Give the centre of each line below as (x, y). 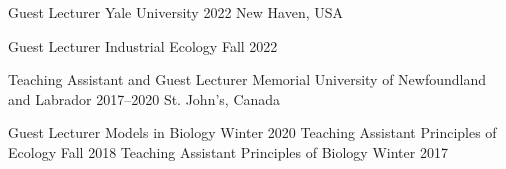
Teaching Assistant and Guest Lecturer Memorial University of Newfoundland (247, 79)
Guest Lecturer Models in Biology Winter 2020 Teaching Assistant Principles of (252, 132)
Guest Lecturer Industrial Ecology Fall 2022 (143, 45)
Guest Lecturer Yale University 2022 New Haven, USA (176, 12)
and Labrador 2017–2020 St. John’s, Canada (144, 98)
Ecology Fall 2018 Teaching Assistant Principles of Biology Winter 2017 (228, 151)
